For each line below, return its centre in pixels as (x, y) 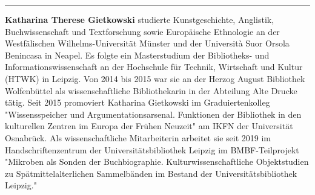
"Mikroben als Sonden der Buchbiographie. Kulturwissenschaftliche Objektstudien (157, 161)
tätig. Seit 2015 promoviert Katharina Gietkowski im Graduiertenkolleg (138, 102)
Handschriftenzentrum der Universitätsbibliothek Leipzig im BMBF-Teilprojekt (152, 149)
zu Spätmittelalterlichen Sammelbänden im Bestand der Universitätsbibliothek (151, 173)
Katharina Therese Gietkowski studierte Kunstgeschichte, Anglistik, (140, 19)
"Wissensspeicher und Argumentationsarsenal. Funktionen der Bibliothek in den (153, 114)
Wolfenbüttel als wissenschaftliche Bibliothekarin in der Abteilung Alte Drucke (151, 90)
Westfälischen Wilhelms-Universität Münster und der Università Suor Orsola (147, 43)
